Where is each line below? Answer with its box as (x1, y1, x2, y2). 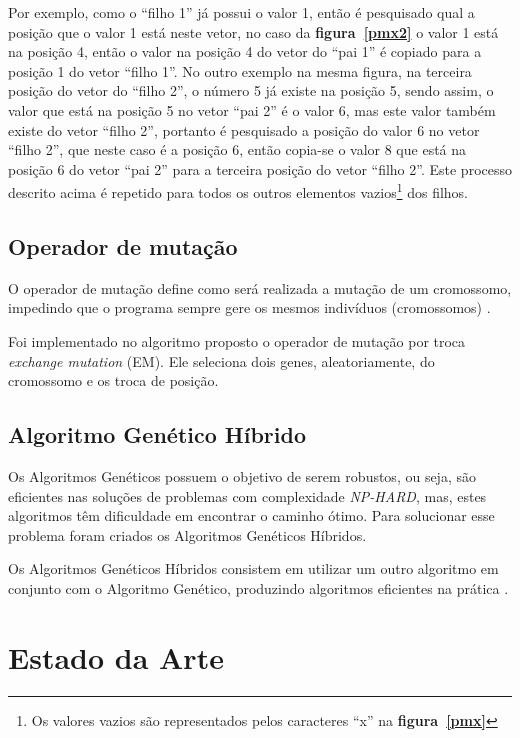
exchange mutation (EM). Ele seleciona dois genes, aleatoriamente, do (8, 350, 435, 371)
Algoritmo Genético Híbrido (8, 419, 307, 450)
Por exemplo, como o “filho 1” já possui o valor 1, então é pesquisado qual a (8, 2, 475, 22)
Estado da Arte (8, 636, 224, 677)
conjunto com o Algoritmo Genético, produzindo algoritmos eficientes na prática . (8, 577, 509, 598)
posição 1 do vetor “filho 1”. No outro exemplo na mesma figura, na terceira (8, 60, 472, 81)
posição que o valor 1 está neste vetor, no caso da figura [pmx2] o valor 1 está (8, 21, 499, 42)
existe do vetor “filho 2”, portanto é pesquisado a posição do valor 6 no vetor (8, 119, 480, 140)
